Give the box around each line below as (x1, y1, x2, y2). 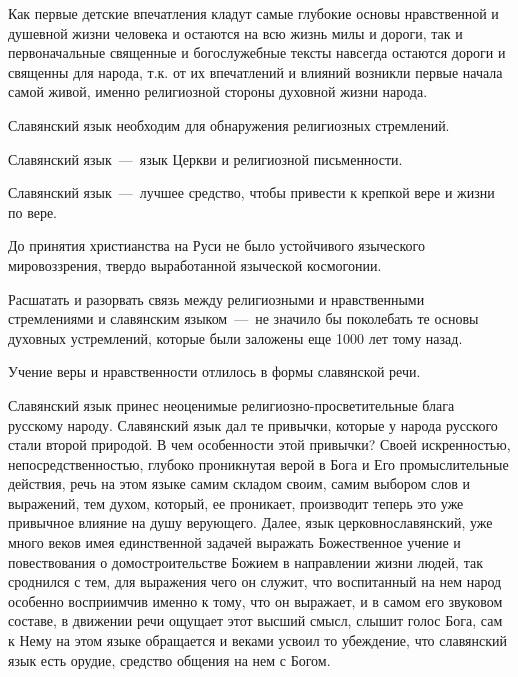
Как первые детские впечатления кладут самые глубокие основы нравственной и (8, 3, 499, 23)
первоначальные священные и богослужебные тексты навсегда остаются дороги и (8, 42, 506, 63)
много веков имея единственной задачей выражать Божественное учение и (8, 532, 461, 553)
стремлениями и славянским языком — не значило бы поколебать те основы (8, 308, 479, 329)
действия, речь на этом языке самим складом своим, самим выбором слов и (8, 473, 471, 494)
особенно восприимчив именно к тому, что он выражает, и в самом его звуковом (8, 590, 503, 611)
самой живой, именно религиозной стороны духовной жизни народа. (8, 81, 428, 102)
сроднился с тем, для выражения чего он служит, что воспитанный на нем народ (8, 571, 502, 592)
